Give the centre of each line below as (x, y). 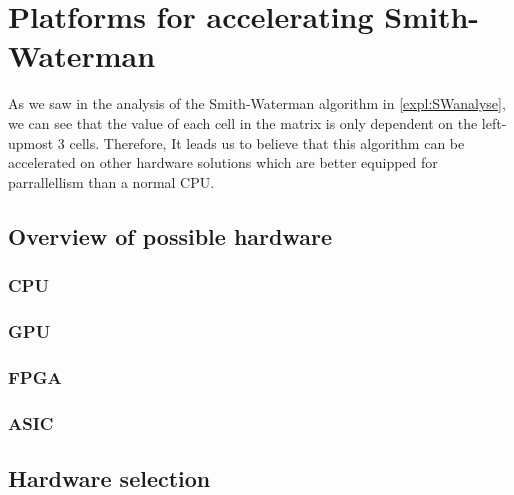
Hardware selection (109, 477)
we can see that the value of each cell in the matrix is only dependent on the (243, 122)
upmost (31, 142)
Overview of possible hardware (170, 235)
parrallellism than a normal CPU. (111, 181)
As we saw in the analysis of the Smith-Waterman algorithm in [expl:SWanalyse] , (257, 103)
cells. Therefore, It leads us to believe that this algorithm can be (267, 142)
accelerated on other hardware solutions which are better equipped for (223, 162)
